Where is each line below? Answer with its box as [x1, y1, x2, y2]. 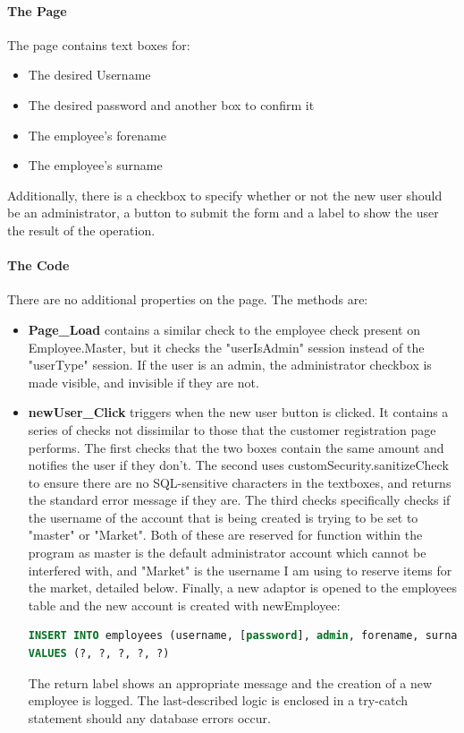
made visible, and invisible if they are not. [28, 372, 259, 391]
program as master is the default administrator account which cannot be [28, 543, 426, 562]
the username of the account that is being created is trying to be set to [28, 507, 418, 526]
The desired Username [28, 65, 151, 84]
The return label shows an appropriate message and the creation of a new [28, 673, 433, 692]
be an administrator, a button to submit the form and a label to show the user [7, 203, 439, 222]
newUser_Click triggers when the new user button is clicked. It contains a [28, 403, 449, 422]
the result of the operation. [7, 220, 156, 239]
